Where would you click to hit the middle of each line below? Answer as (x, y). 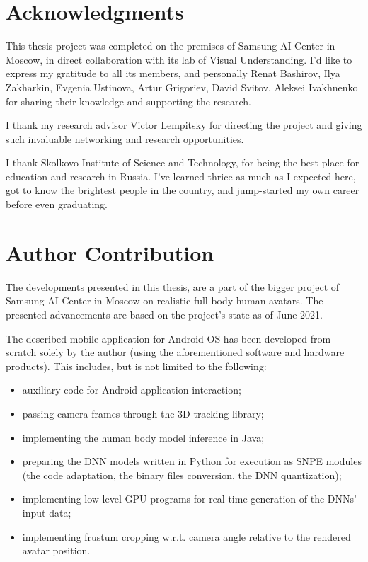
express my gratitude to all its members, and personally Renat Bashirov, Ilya (173, 73)
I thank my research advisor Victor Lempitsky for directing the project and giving (184, 125)
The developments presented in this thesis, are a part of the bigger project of (173, 286)
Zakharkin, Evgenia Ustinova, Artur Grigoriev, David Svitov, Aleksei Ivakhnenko (182, 87)
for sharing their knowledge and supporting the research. (129, 101)
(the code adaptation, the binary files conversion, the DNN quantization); (182, 475)
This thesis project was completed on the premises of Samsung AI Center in (171, 46)
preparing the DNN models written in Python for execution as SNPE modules (192, 461)
